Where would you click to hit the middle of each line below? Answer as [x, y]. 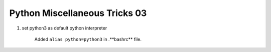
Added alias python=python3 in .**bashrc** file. [88, 39]
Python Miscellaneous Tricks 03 [78, 13]
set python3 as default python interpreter [64, 28]
